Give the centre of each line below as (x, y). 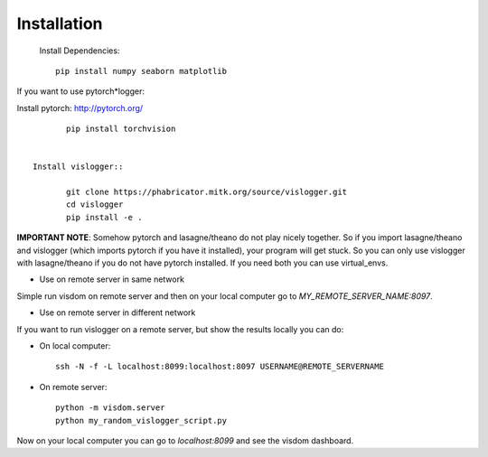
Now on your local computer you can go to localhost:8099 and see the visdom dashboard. (185, 440)
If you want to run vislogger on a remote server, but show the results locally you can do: (180, 329)
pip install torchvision (121, 129)
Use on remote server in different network (117, 312)
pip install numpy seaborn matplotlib (141, 71)
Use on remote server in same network (112, 279)
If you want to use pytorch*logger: (80, 91)
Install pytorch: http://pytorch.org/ (80, 107)
